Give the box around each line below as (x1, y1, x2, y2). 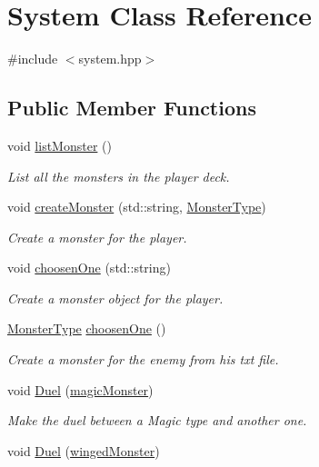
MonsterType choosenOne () (7, 319, 166, 338)
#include (7, 49, 58, 68)
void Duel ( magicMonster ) (7, 380, 154, 399)
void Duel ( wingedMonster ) (7, 441, 160, 460)
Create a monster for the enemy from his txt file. (7, 350, 279, 369)
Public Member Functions (7, 94, 256, 122)
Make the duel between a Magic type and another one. (7, 411, 307, 430)
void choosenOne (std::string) (7, 258, 171, 277)
